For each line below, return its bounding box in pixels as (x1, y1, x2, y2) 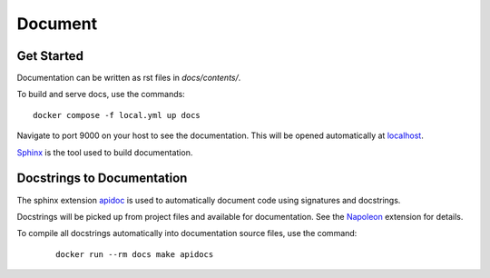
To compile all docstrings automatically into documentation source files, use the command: (16, 228, 358, 239)
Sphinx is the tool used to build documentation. (16, 146, 193, 158)
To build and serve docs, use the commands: (16, 89, 185, 100)
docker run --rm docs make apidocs (55, 249, 214, 259)
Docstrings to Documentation (16, 171, 188, 186)
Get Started (16, 48, 83, 64)
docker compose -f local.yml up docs (33, 110, 201, 120)
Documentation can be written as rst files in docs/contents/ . (16, 73, 241, 84)
